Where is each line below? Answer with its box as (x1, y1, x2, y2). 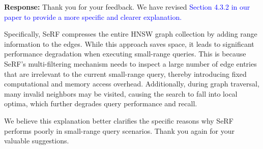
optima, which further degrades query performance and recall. (4, 98, 197, 109)
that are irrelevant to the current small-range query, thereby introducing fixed (4, 68, 247, 79)
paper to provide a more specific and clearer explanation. (4, 11, 182, 22)
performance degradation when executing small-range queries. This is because (4, 48, 246, 59)
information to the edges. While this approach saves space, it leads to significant (4, 38, 254, 49)
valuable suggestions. (4, 135, 69, 146)
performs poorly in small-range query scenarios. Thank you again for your (4, 125, 235, 136)
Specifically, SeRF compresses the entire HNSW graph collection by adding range (4, 28, 257, 39)
